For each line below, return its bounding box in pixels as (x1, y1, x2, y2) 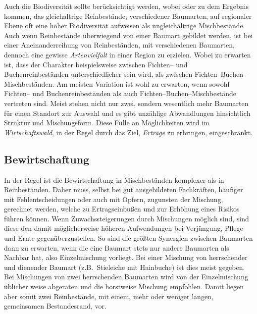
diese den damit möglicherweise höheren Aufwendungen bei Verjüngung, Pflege (4, 223, 243, 233)
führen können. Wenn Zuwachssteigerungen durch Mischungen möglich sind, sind (4, 213, 249, 223)
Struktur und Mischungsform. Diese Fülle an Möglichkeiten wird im (4, 117, 209, 128)
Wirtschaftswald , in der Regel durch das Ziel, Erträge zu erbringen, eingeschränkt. (4, 127, 253, 137)
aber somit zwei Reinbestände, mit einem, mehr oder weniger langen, (4, 291, 213, 301)
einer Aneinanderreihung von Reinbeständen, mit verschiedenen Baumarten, (4, 40, 235, 50)
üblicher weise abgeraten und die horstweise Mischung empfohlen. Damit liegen (4, 281, 244, 292)
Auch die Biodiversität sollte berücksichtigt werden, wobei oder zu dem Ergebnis (4, 1, 249, 11)
